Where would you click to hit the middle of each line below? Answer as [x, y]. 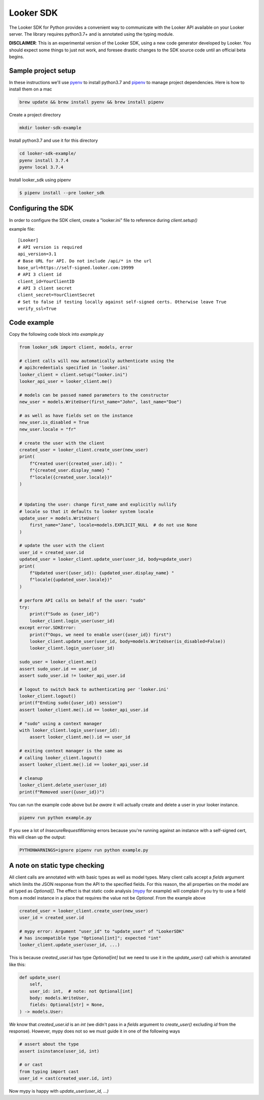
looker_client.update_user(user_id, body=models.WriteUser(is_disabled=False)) [128, 641]
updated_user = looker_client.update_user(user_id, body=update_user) [106, 559]
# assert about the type [49, 1044]
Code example [32, 323]
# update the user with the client [62, 546]
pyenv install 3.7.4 [44, 160]
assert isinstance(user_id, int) [59, 1051]
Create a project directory [35, 115]
